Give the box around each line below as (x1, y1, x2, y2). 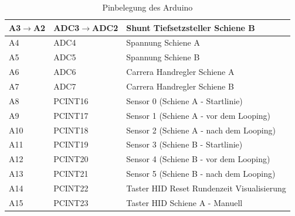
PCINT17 (53, 109, 89, 121)
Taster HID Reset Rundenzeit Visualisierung (126, 181, 286, 194)
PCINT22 (53, 181, 89, 194)
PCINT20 (53, 153, 89, 165)
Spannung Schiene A (126, 36, 200, 49)
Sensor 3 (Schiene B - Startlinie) (126, 138, 243, 150)
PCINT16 (53, 94, 89, 107)
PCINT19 (53, 138, 89, 150)
